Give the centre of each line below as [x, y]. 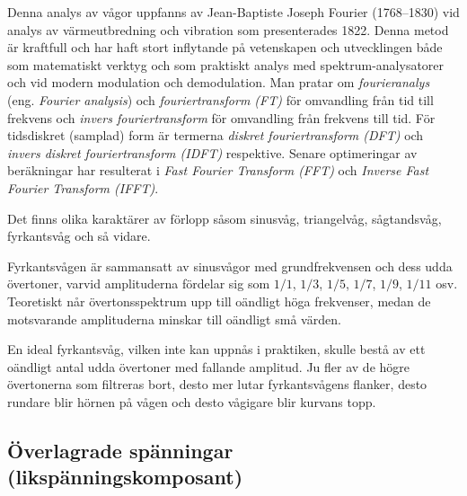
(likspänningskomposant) [125, 477]
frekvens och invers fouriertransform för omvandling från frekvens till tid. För [221, 117]
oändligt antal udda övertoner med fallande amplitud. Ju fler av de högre [209, 366]
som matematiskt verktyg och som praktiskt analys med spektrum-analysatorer [226, 64]
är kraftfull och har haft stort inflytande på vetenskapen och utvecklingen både [225, 47]
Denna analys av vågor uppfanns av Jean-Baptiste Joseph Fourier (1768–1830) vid [233, 12]
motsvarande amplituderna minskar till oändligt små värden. [174, 319]
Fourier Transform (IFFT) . [83, 187]
